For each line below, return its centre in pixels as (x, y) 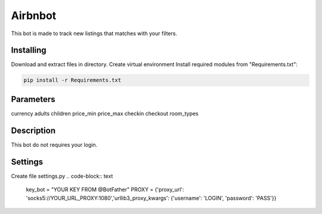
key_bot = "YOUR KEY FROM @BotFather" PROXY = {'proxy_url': (105, 190)
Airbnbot (34, 15)
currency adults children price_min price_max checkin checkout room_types (105, 113)
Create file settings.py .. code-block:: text (62, 176)
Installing (29, 50)
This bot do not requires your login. (54, 145)
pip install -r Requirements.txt (72, 80)
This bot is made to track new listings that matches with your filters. (94, 33)
